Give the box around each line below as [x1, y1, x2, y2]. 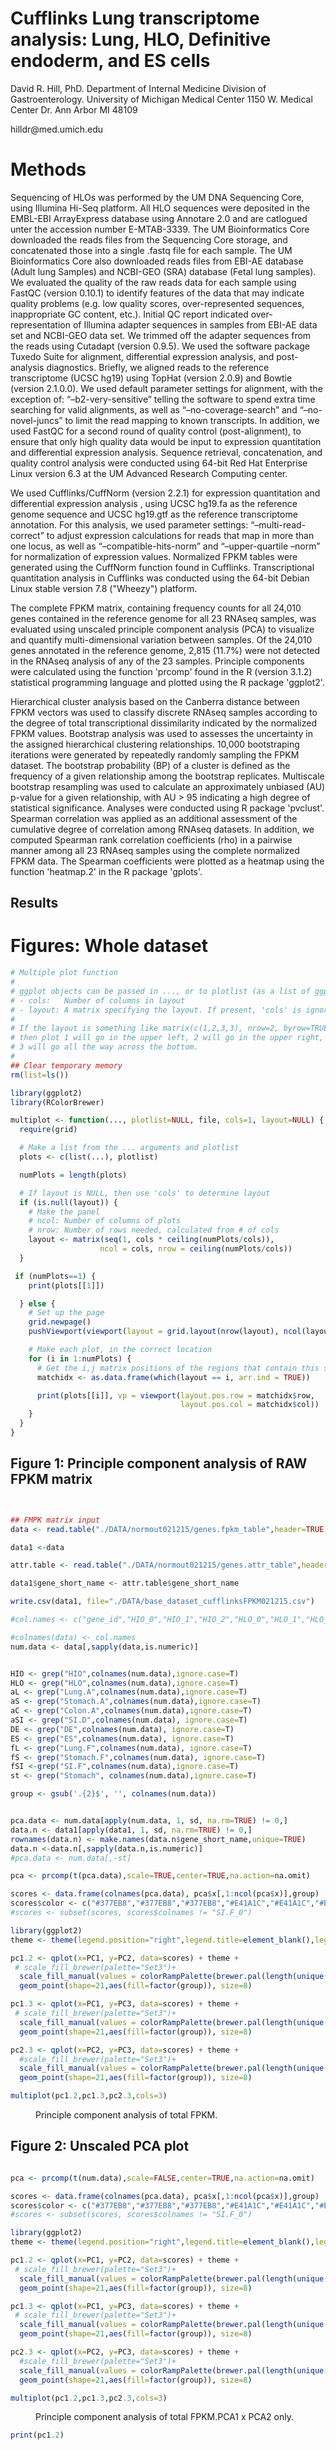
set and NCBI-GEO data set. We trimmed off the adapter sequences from [10, 329, 312, 341]
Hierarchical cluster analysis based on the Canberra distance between [10, 695, 300, 707]
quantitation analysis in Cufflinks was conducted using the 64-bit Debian [10, 572, 310, 584]
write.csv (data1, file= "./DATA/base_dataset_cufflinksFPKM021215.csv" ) [10, 1597, 315, 1607]
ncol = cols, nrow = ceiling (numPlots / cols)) [99, 1244, 293, 1254]
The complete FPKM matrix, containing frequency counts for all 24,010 [10, 602, 302, 614]
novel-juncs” [10, 414, 63, 426]
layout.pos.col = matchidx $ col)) [180, 1400, 320, 1410]
